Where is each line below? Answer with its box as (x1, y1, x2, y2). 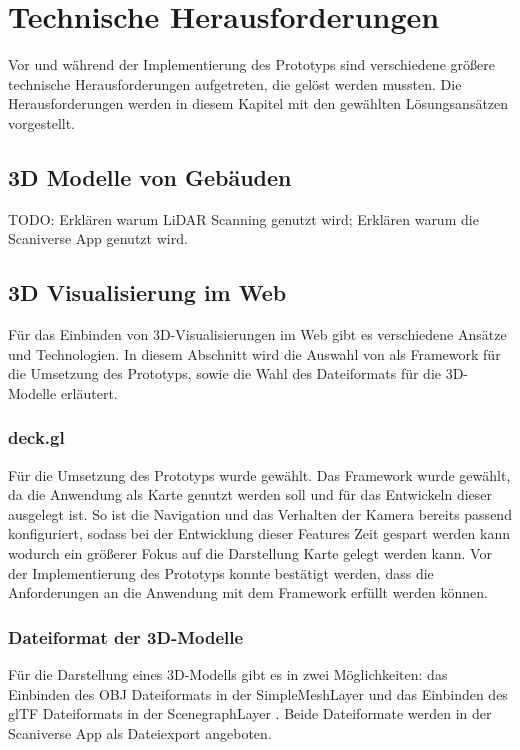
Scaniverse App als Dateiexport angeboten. (8, 722, 272, 743)
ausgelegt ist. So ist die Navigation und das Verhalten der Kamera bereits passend (8, 503, 512, 524)
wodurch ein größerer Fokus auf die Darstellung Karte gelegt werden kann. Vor (8, 543, 492, 564)
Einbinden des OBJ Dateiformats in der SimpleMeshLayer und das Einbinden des (8, 683, 508, 704)
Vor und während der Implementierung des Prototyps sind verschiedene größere (8, 54, 495, 75)
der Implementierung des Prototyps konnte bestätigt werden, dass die (8, 562, 434, 583)
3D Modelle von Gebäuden (8, 161, 292, 192)
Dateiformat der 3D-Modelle (8, 624, 244, 649)
